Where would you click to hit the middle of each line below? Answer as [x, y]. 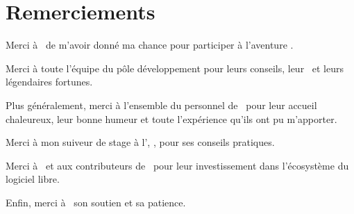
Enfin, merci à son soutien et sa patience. [96, 202]
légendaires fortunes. [49, 82]
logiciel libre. [33, 179]
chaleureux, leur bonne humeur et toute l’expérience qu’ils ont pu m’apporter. [171, 118]
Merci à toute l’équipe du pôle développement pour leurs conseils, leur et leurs [175, 68]
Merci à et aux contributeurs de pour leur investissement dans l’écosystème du [177, 165]
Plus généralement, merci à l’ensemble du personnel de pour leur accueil [161, 105]
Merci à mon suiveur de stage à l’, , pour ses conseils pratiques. [140, 142]
